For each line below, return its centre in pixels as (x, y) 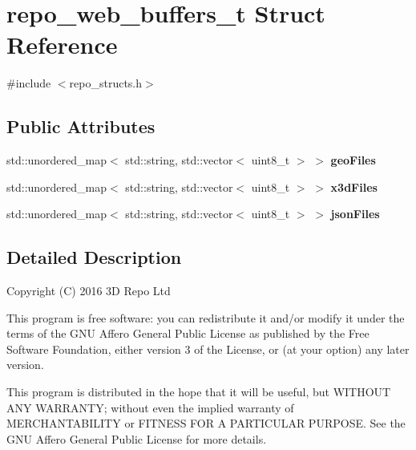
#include (29, 83)
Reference (62, 45)
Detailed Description (94, 257)
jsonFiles (355, 214)
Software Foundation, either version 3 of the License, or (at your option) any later (208, 349)
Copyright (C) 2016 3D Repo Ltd (89, 291)
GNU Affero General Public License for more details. (137, 438)
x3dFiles (354, 186)
